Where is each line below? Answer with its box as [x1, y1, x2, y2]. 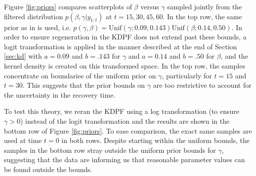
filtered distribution [4, 11, 63, 21]
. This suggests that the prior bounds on [22, 80, 145, 90]
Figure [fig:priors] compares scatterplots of [4, 1, 132, 11]
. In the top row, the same [163, 11, 242, 21]
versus [140, 1, 159, 11]
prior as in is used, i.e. [4, 22, 71, 32]
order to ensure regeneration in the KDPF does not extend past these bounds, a [4, 32, 247, 42]
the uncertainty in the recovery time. [4, 89, 116, 100]
